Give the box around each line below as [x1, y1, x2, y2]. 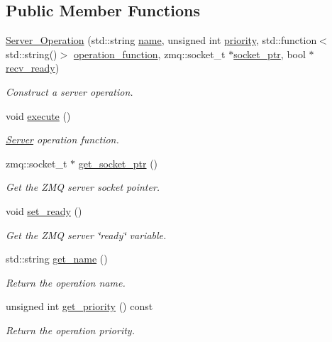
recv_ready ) [6, 60, 60, 75]
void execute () [6, 108, 71, 123]
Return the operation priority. [6, 322, 135, 337]
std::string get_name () [6, 251, 108, 266]
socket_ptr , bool [233, 46, 306, 61]
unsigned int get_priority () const [6, 299, 153, 314]
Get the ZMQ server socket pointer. [6, 180, 160, 194]
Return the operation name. [6, 275, 126, 289]
